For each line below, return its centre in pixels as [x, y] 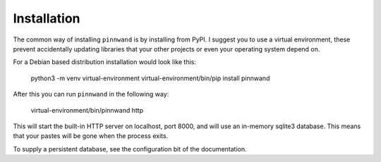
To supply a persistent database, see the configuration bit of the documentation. [130, 149]
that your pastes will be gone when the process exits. [91, 136]
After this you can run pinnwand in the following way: [91, 94]
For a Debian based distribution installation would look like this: [105, 62]
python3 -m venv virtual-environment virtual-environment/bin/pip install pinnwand [150, 78]
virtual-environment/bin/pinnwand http [87, 110]
